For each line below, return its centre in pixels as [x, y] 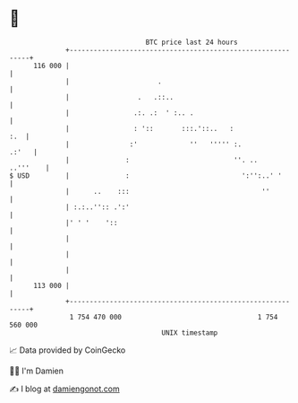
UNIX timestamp [190, 333]
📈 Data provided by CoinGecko [68, 350]
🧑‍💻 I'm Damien [37, 371]
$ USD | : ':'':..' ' [145, 175]
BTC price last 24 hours [192, 42]
